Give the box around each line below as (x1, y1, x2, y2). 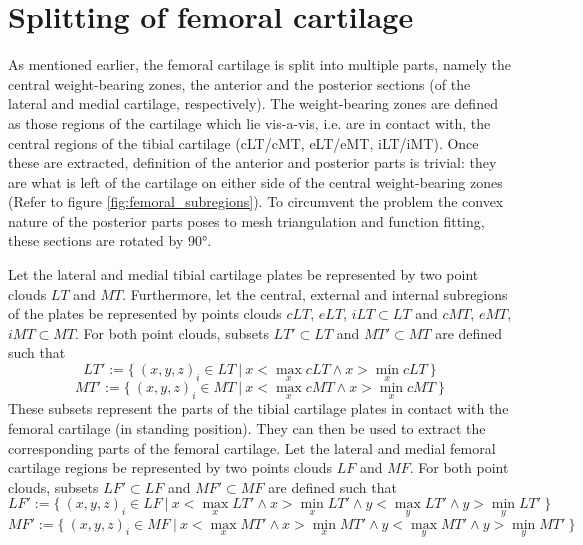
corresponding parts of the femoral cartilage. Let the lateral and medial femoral (8, 437, 496, 458)
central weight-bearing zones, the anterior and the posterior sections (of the (8, 73, 471, 94)
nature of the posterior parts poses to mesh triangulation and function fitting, (8, 210, 485, 231)
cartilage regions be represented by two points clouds (8, 457, 333, 478)
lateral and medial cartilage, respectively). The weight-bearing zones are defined (8, 93, 498, 114)
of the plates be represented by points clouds (8, 303, 282, 324)
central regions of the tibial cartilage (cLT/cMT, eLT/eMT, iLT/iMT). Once (8, 132, 479, 153)
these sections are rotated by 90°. (8, 230, 212, 251)
